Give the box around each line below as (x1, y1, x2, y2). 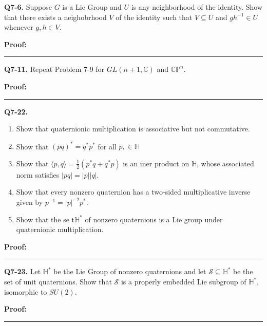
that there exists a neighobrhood (4, 11, 107, 22)
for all (98, 141, 117, 151)
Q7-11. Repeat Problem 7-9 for (4, 64, 105, 74)
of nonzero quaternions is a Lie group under (85, 214, 223, 224)
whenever (4, 22, 33, 32)
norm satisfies (16, 169, 60, 180)
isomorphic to (4, 286, 47, 297)
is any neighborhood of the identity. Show (131, 2, 262, 12)
